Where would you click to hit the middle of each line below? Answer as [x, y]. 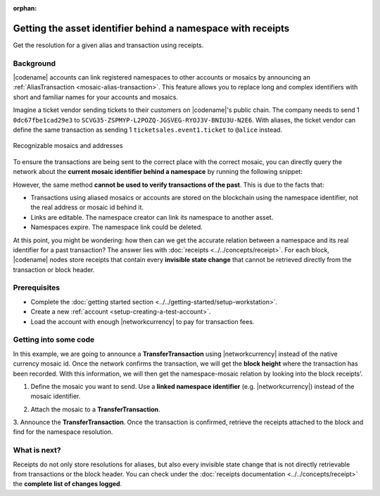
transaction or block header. [54, 269]
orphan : [25, 8]
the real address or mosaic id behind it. [87, 207]
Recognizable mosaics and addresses [68, 146]
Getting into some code [54, 340]
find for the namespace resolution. [63, 432]
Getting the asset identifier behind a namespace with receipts [151, 28]
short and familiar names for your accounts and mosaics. [96, 97]
